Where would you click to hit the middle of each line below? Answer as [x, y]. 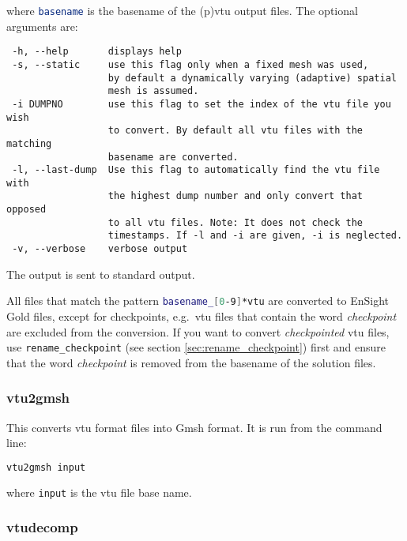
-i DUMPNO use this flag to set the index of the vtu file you [202, 104]
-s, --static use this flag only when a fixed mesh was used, [190, 64]
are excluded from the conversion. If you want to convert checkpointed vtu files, [198, 331]
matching [29, 143]
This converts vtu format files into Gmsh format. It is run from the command [194, 427]
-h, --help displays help [97, 52]
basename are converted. [173, 157]
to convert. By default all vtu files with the [236, 131]
